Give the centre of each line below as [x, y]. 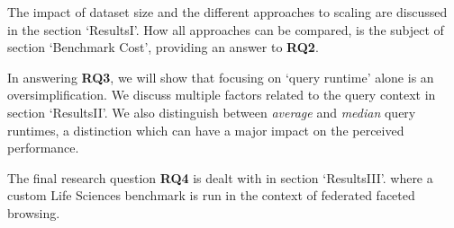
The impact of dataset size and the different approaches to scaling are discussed [227, 12]
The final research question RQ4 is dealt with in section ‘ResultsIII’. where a [220, 177]
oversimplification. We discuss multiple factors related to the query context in [222, 95]
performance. [43, 148]
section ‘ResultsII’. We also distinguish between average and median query [212, 112]
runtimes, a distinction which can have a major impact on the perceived [206, 130]
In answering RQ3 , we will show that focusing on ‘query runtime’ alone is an [221, 77]
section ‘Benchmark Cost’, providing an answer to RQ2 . [163, 47]
